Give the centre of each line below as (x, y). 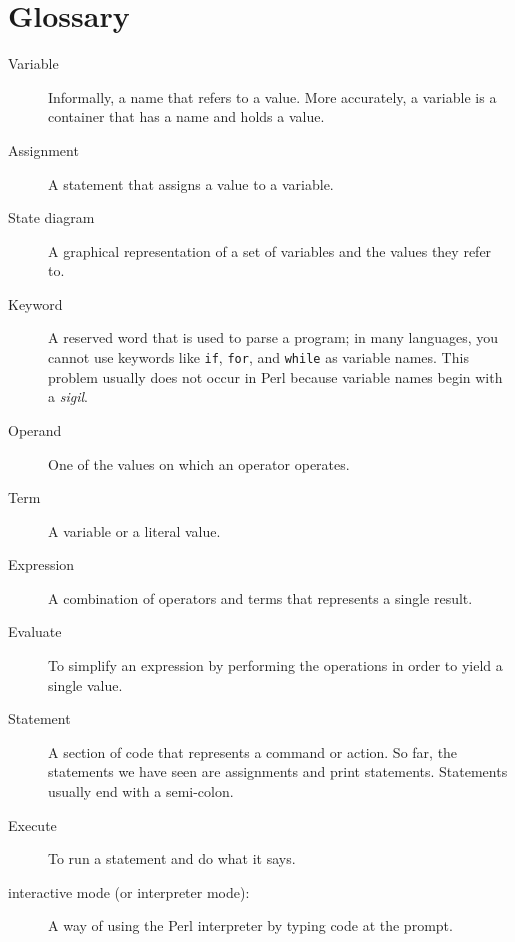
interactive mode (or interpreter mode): (129, 891)
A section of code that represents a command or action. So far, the (253, 751)
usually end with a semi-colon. (141, 791)
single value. (85, 684)
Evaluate (35, 631)
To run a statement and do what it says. (172, 858)
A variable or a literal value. (134, 530)
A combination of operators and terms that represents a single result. (260, 597)
